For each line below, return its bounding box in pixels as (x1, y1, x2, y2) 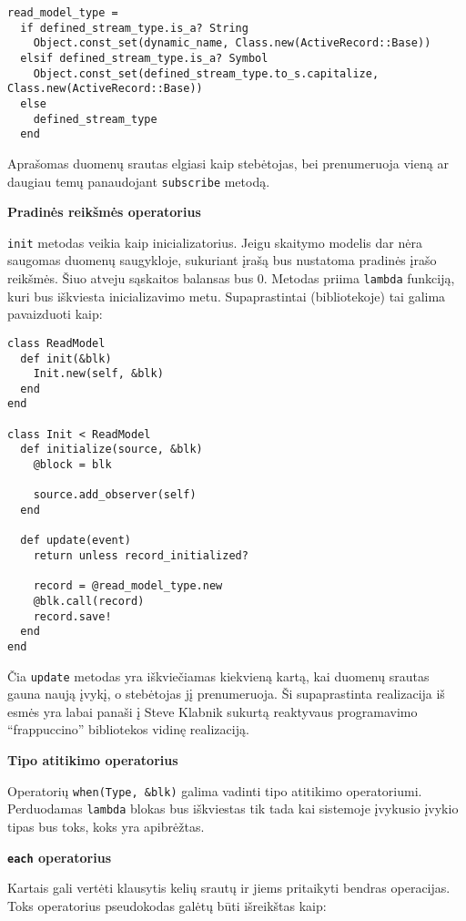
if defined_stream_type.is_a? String (20, 21, 248, 35)
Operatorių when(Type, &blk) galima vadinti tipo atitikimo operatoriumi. (7, 781, 422, 800)
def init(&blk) (20, 352, 112, 365)
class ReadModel (7, 336, 106, 350)
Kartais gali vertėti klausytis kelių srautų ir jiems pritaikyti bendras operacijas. (7, 878, 451, 897)
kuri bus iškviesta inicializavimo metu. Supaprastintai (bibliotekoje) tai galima (7, 286, 446, 305)
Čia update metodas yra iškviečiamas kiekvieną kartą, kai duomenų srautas (7, 666, 430, 685)
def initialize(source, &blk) (20, 443, 203, 456)
